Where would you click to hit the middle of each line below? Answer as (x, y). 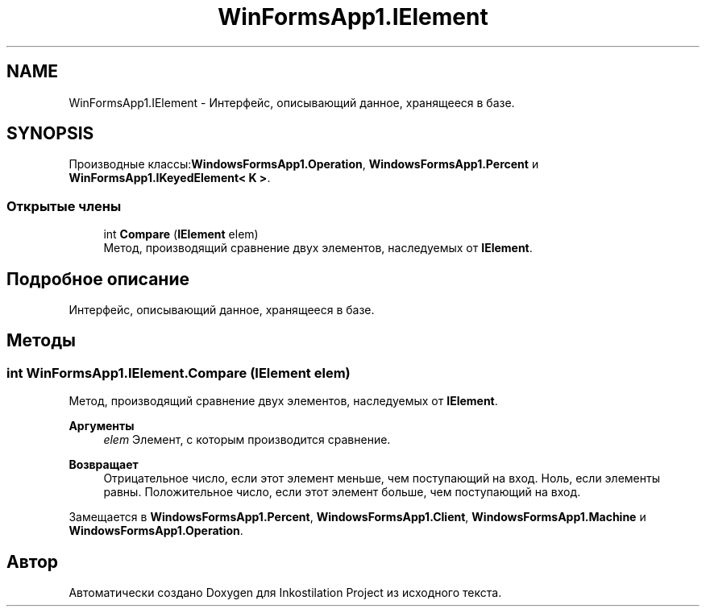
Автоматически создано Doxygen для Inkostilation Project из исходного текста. (285, 593)
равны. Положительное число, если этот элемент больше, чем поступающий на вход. (342, 492)
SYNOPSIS (50, 134)
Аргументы (102, 426)
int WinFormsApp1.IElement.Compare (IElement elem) (179, 373)
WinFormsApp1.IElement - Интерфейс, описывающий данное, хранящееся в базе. (292, 102)
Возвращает (104, 465)
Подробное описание (98, 279)
